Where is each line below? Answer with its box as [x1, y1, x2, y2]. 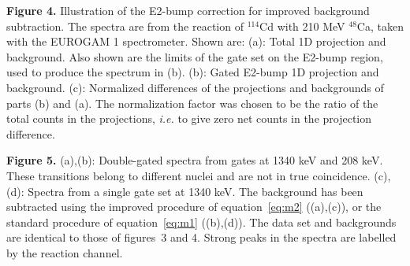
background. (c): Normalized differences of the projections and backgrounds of [6, 79, 384, 95]
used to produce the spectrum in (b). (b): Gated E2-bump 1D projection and [6, 64, 379, 80]
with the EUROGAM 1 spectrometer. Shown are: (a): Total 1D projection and [6, 33, 386, 50]
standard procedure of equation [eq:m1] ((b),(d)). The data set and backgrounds [6, 213, 397, 230]
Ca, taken [356, 17, 404, 34]
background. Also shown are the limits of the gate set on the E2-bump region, [6, 48, 383, 65]
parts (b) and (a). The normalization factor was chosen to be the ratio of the [6, 94, 378, 111]
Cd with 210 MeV [259, 17, 345, 34]
